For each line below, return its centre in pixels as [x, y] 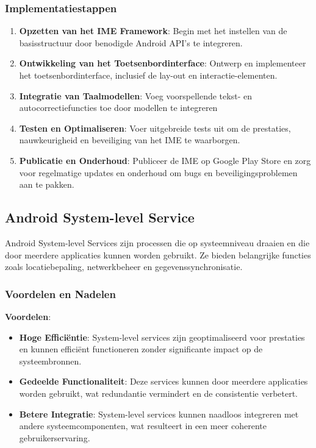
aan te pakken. [47, 184]
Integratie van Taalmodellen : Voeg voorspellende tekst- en [135, 95]
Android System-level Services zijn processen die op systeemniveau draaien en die [157, 242]
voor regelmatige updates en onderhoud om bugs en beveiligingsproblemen [158, 172]
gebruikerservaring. [55, 437]
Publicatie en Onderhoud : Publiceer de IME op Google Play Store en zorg [165, 160]
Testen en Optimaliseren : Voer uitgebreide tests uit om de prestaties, [155, 128]
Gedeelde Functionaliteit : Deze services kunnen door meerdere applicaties [163, 381]
